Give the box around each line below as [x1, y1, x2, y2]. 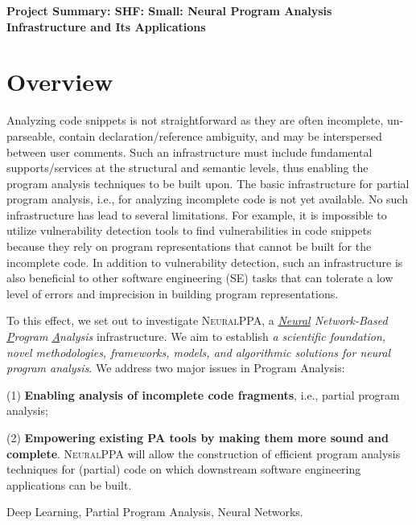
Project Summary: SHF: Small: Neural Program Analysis [6, 2, 332, 18]
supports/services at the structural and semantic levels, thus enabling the [6, 159, 369, 176]
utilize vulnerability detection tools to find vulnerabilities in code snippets [6, 222, 372, 239]
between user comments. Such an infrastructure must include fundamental [6, 143, 373, 160]
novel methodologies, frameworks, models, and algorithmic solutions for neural [6, 343, 391, 360]
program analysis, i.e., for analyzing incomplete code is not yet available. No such [6, 191, 408, 207]
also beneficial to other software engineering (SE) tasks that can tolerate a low [6, 269, 393, 286]
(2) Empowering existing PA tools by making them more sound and [6, 429, 389, 445]
